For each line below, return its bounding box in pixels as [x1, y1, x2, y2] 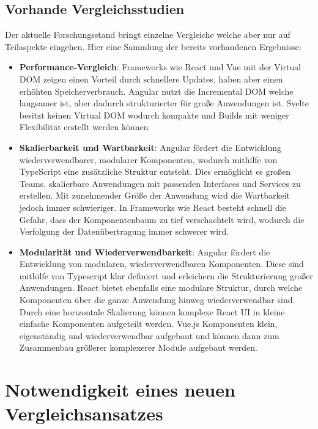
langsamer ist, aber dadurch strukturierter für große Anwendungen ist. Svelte [19, 97, 309, 109]
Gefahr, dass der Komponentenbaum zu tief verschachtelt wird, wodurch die [19, 213, 305, 226]
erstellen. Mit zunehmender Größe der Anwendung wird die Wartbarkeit [19, 189, 290, 202]
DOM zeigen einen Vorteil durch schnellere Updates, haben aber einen [19, 72, 283, 85]
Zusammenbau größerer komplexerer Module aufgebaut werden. [19, 341, 258, 354]
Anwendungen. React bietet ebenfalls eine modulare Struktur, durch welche [19, 281, 303, 294]
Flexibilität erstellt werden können [19, 120, 149, 133]
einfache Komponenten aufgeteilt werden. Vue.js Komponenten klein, [19, 317, 278, 330]
